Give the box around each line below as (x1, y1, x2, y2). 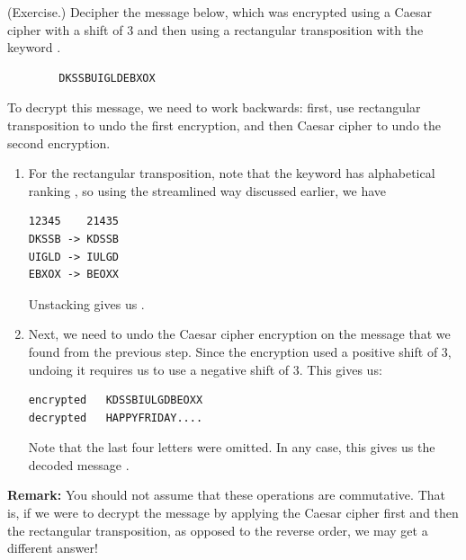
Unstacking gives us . (28, 294, 145, 313)
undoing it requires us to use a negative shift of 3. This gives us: (28, 360, 382, 378)
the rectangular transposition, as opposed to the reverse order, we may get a (7, 520, 428, 539)
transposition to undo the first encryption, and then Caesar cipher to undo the (7, 115, 442, 134)
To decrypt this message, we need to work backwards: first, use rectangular (7, 98, 421, 117)
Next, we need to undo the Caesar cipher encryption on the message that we (28, 324, 451, 343)
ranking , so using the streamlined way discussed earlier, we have (28, 181, 387, 200)
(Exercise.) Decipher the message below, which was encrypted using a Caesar (7, 3, 432, 21)
